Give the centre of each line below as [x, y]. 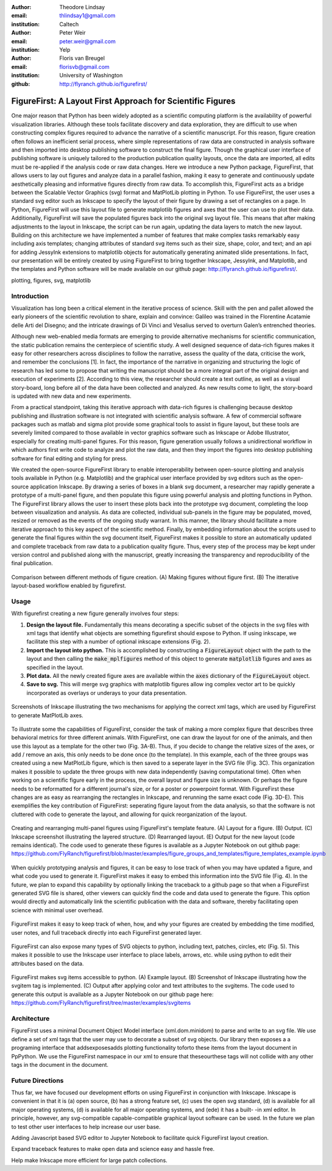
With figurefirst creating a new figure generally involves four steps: [95, 614]
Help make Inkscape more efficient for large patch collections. [89, 1160]
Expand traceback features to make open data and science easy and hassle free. [113, 1149]
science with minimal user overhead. [57, 910]
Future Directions [37, 1080]
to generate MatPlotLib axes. [47, 715]
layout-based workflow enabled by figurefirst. [69, 586]
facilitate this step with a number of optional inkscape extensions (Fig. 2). [118, 642]
